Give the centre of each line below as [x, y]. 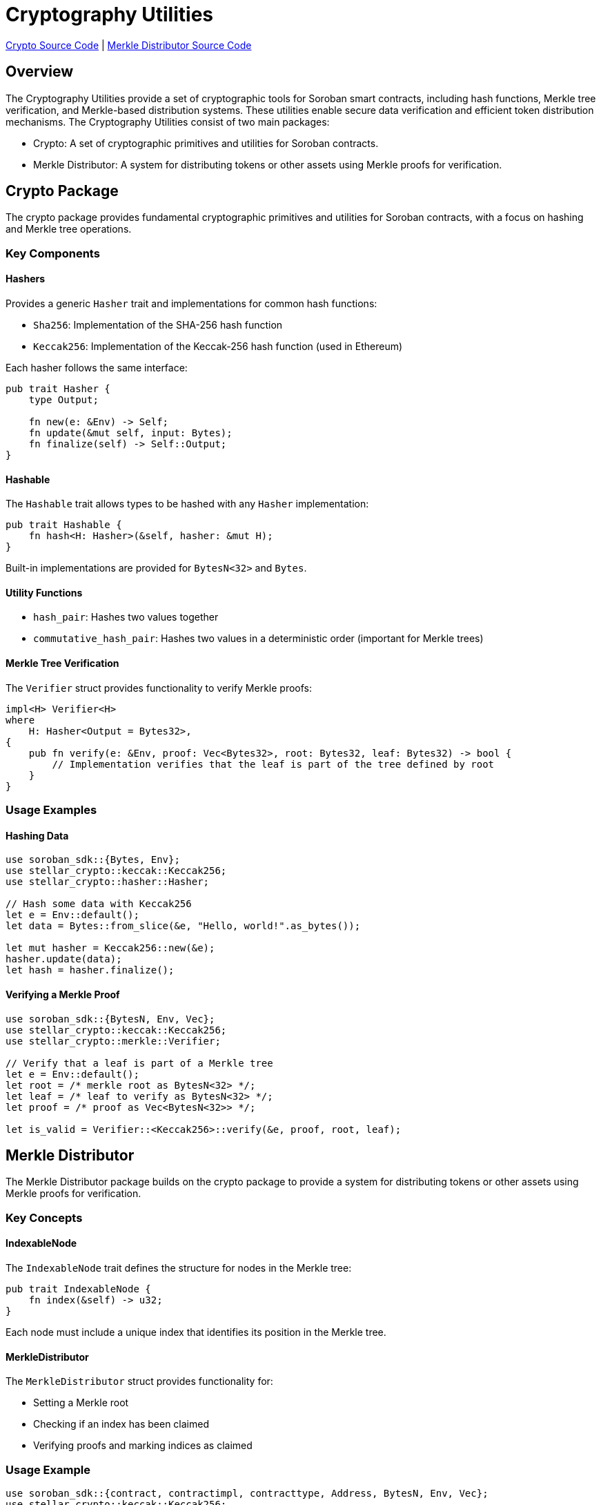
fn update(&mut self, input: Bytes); [130, 433]
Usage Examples [51, 810]
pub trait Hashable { [64, 525]
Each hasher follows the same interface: [97, 368]
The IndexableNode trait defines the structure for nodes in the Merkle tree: [179, 1268]
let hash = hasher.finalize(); [90, 970]
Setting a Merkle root [81, 1403]
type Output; [63, 400]
